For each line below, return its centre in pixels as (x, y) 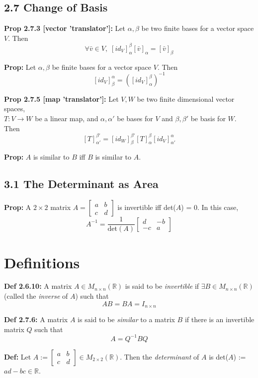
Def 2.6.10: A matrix (38, 286)
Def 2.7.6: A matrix (36, 319)
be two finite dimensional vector (186, 98)
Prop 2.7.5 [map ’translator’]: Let (61, 98)
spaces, (15, 108)
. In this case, (218, 207)
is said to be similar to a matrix (126, 319)
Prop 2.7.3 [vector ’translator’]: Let (65, 28)
